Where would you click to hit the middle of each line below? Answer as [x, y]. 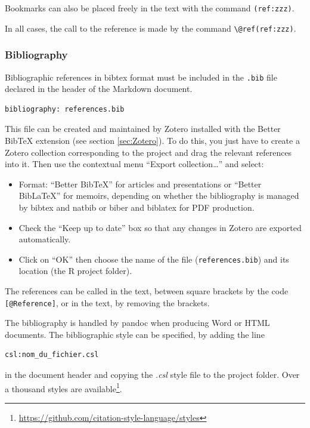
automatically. [45, 239]
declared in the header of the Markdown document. [99, 89]
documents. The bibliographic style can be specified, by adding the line [135, 334]
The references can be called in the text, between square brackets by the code [147, 290]
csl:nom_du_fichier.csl [52, 355]
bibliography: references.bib [65, 109]
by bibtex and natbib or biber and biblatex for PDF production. [137, 207]
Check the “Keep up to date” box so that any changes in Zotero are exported [160, 227]
